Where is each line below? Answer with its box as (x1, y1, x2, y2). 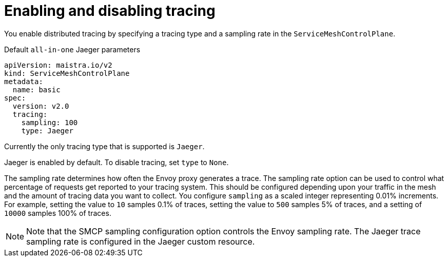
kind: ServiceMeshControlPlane (4, 69, 130, 77)
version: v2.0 (12, 102, 69, 110)
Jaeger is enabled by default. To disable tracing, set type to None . (4, 157, 229, 167)
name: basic (12, 85, 61, 94)
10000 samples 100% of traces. (4, 208, 111, 217)
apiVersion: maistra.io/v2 (4, 61, 112, 69)
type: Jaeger (21, 126, 73, 135)
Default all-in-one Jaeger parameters (4, 45, 141, 54)
